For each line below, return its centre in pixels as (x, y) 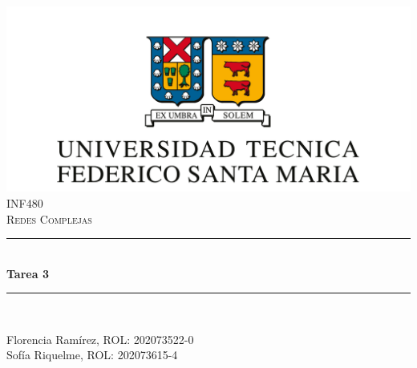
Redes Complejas (49, 218)
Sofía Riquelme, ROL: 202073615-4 (92, 355)
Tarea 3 (28, 273)
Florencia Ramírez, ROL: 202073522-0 (100, 339)
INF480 (25, 202)
